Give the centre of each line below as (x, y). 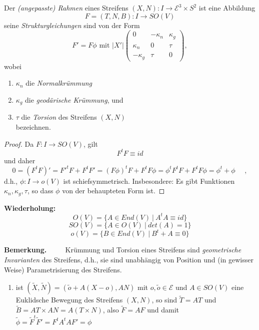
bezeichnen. (33, 126)
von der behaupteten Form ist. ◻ (113, 191)
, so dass (40, 191)
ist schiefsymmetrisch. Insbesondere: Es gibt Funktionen (149, 181)
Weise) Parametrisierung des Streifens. (63, 269)
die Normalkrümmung (59, 83)
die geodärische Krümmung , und (74, 99)
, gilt (91, 143)
